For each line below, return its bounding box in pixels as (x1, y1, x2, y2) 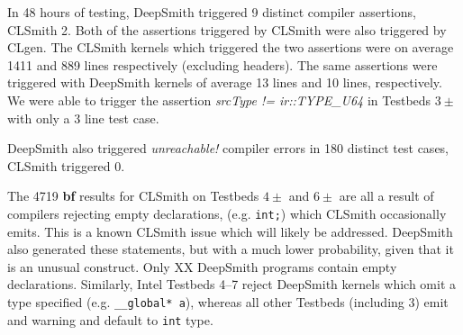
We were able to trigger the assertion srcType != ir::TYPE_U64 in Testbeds (7, 90, 431, 109)
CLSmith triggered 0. (7, 156, 125, 175)
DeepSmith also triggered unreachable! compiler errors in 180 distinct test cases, (7, 139, 449, 158)
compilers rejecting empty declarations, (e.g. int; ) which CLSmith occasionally (7, 204, 447, 222)
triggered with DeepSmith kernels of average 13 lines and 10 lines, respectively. (7, 73, 442, 92)
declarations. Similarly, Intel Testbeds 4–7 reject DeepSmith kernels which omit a (7, 275, 457, 294)
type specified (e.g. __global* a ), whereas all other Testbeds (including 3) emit (7, 292, 449, 311)
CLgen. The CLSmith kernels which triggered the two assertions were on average (7, 38, 454, 57)
